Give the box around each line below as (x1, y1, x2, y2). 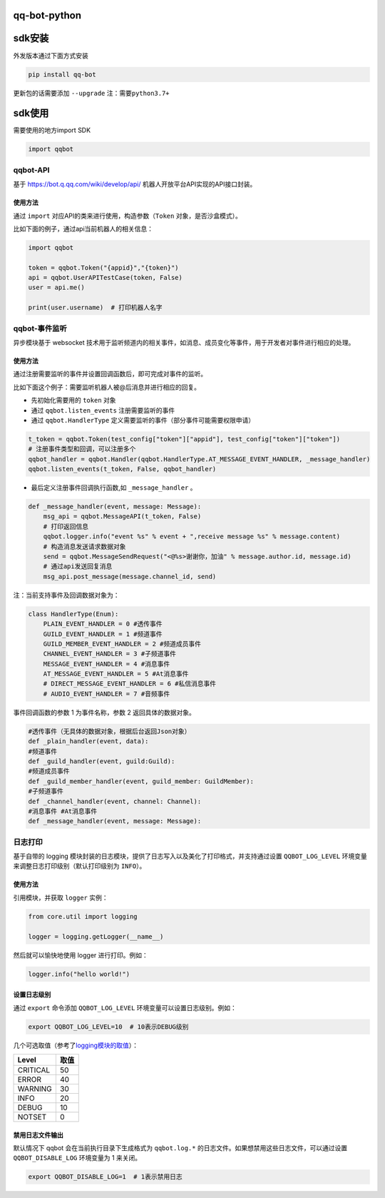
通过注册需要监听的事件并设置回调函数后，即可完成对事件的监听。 (13, 370, 207, 378)
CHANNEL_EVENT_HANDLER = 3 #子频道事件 (43, 650, 176, 658)
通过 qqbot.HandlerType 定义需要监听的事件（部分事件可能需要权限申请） (31, 416, 255, 424)
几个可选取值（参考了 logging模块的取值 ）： (13, 1041, 139, 1049)
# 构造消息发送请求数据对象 (43, 543, 126, 550)
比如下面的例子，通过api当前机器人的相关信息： (13, 224, 153, 233)
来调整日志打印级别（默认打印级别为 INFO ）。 (13, 862, 146, 870)
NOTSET (17, 1112, 47, 1122)
